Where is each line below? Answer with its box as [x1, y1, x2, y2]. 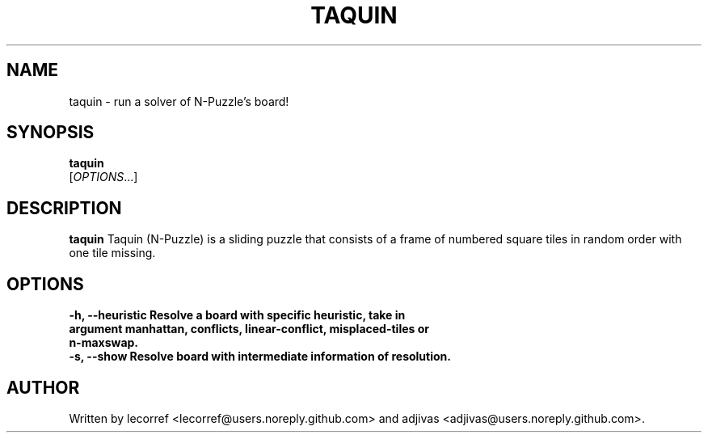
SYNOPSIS [6, 122, 95, 143]
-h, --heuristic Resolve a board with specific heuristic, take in [69, 308, 406, 323]
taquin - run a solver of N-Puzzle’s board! [69, 94, 289, 108]
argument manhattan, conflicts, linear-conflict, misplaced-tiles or [69, 322, 429, 336]
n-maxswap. [69, 336, 139, 350]
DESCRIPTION [6, 197, 122, 218]
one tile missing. [69, 246, 156, 260]
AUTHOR [6, 377, 80, 398]
